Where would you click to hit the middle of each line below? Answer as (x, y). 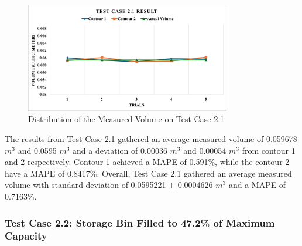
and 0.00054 (205, 150)
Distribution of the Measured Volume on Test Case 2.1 (126, 119)
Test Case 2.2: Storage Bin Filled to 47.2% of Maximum (140, 222)
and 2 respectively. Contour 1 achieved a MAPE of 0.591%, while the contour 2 (147, 162)
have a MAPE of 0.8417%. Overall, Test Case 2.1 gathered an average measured (148, 173)
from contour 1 (269, 150)
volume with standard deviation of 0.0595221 (85, 185)
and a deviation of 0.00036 (120, 150)
